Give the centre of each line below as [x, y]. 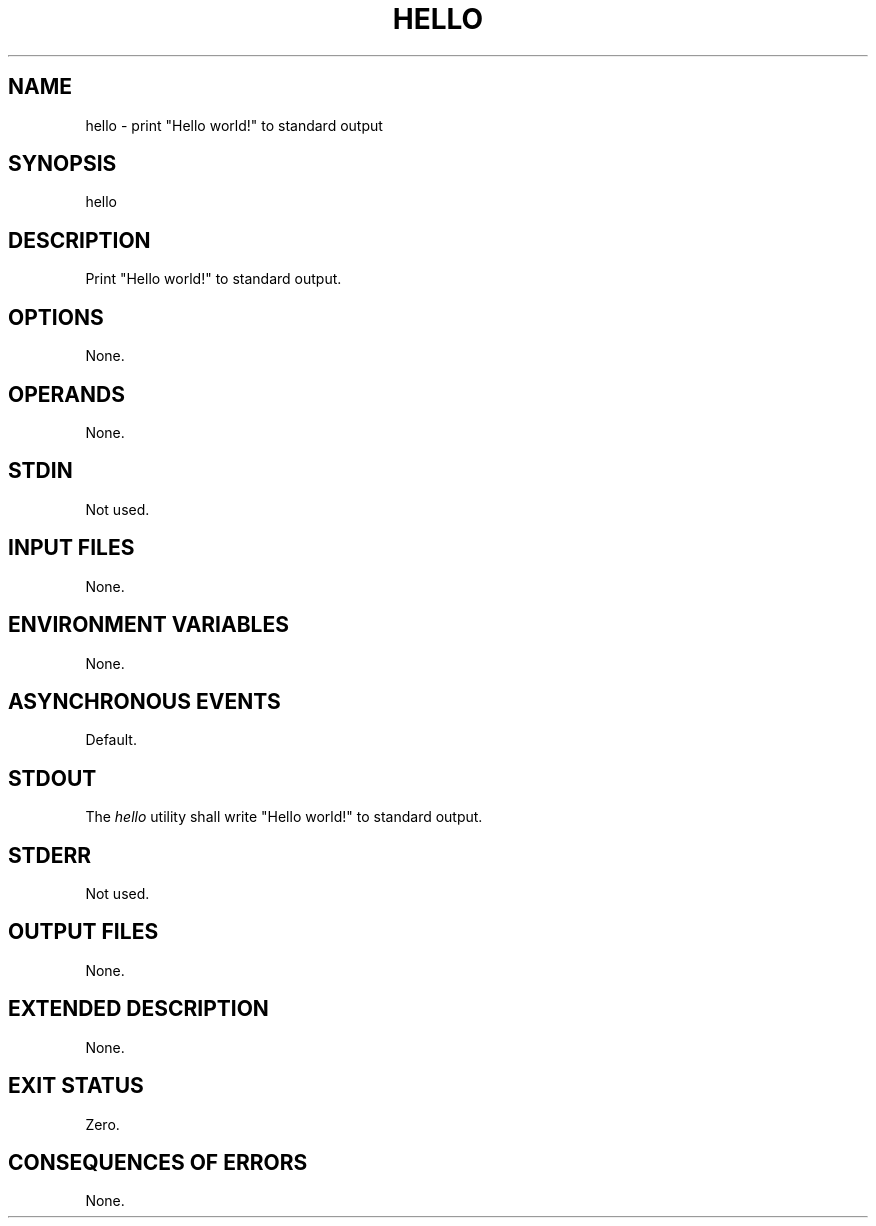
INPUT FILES [71, 548]
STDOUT [52, 778]
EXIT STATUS [76, 1086]
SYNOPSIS [62, 164]
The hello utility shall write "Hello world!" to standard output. [284, 817]
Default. [111, 740]
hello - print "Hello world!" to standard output [234, 125]
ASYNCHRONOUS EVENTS [144, 701]
